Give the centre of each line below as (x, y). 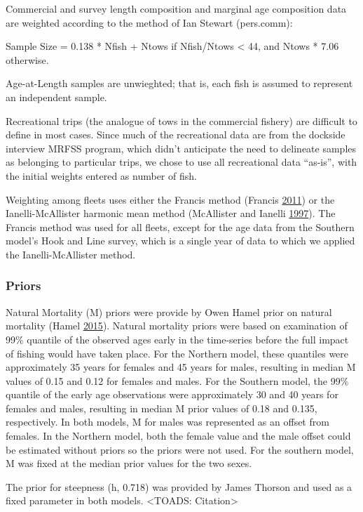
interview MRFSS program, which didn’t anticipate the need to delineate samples (181, 148)
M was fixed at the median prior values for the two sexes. (129, 463)
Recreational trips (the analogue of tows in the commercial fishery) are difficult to (181, 120)
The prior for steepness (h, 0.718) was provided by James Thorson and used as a (179, 486)
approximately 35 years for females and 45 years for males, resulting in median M (181, 367)
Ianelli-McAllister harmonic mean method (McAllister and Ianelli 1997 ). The (171, 213)
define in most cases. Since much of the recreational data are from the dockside (176, 134)
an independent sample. (56, 97)
